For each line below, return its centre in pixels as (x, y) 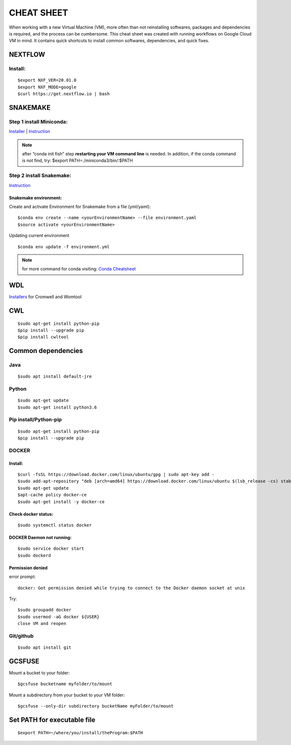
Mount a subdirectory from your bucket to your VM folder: (67, 695)
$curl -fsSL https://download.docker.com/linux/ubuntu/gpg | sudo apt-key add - (116, 474)
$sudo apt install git (45, 648)
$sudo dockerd (34, 555)
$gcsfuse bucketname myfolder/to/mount (65, 684)
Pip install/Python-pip (35, 420)
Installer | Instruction (30, 132)
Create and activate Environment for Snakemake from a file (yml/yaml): (80, 206)
